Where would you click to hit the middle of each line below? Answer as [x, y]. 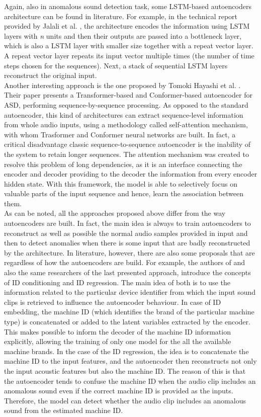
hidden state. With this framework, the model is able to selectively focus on [121, 183]
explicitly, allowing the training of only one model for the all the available [118, 341]
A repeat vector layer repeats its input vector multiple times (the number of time [129, 55]
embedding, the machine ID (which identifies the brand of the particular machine [129, 312]
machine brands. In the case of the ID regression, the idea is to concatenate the [126, 351]
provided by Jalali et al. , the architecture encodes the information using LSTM [127, 26]
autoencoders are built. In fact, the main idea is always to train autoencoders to [127, 223]
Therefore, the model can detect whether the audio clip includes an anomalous [125, 400]
